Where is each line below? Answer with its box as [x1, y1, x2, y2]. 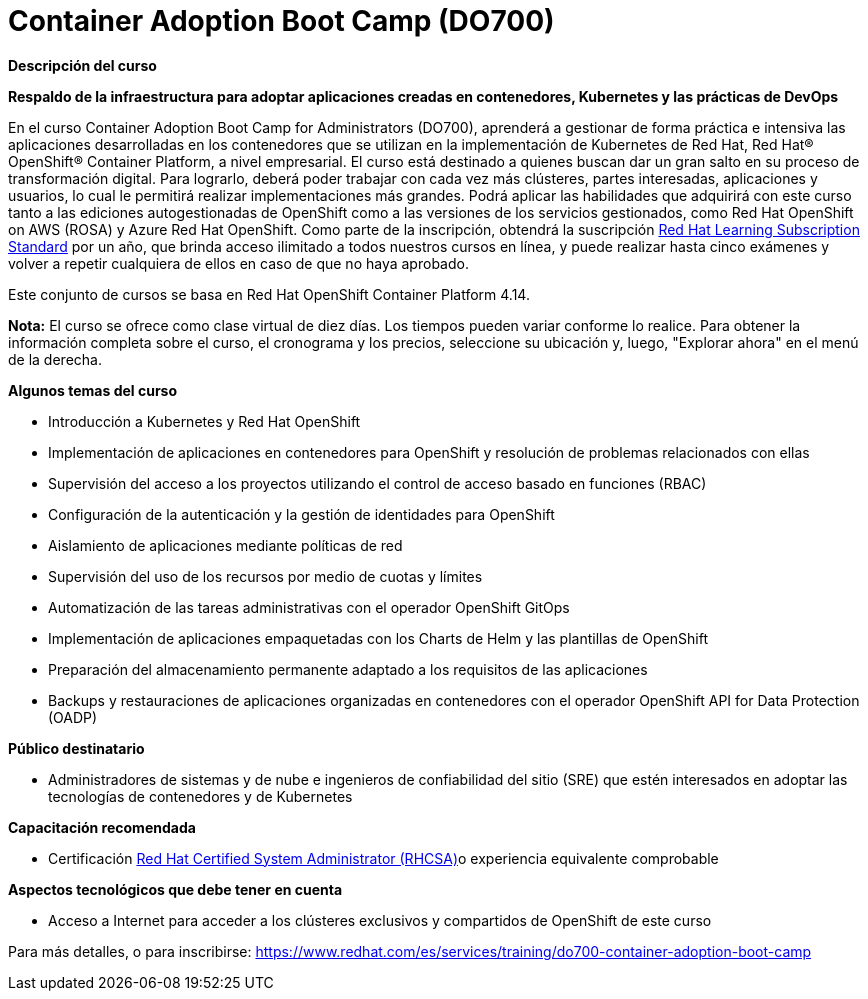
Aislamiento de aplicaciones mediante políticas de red [48, 536, 403, 554]
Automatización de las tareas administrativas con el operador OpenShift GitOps [48, 598, 570, 616]
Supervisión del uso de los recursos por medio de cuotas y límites [48, 567, 483, 585]
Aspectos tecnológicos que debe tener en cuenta [8, 880, 343, 898]
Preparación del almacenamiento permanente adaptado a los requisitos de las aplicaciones [48, 660, 648, 678]
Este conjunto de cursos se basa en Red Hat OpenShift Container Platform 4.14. [8, 285, 530, 303]
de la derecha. [8, 350, 102, 368]
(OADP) [48, 708, 98, 726]
